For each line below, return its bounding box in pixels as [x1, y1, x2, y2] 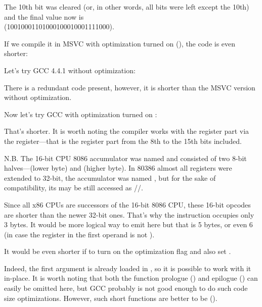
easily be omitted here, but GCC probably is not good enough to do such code [4, 283, 248, 293]
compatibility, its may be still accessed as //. [4, 182, 143, 193]
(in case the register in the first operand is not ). [4, 229, 155, 239]
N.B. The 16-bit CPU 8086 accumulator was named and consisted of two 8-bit [4, 152, 247, 163]
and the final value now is [4, 11, 84, 22]
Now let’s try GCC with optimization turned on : [4, 109, 157, 119]
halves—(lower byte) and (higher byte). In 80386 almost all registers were [4, 163, 232, 173]
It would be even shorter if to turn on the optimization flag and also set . [4, 246, 231, 257]
